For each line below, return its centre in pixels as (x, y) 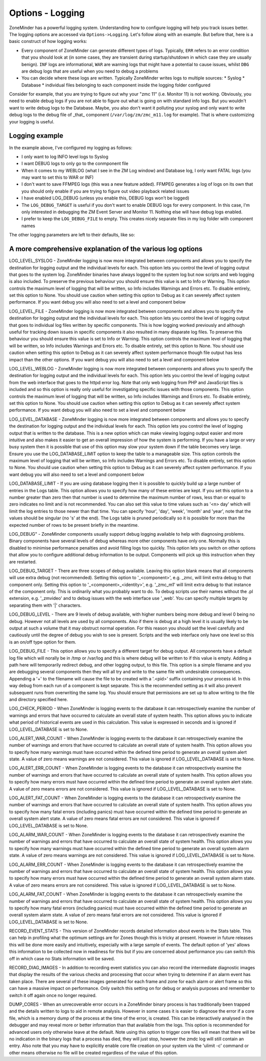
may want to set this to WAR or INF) (57, 177)
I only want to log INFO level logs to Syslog (65, 157)
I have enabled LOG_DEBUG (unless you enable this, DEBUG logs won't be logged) (105, 198)
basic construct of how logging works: (48, 41)
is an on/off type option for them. (43, 642)
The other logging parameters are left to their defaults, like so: (72, 235)
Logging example (36, 136)
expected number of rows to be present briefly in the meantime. (74, 525)
